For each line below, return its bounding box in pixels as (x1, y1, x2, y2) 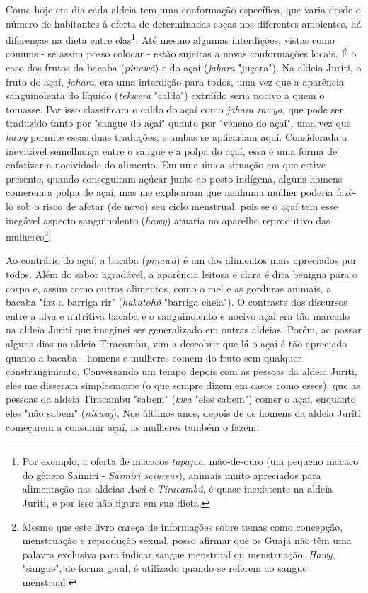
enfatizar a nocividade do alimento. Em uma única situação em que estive (6, 157, 326, 172)
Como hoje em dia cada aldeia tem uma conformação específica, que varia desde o (6, 2, 361, 16)
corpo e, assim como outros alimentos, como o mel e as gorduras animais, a (6, 280, 332, 295)
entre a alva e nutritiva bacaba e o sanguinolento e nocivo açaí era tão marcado (6, 308, 350, 323)
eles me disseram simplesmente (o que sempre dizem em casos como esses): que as (6, 377, 360, 392)
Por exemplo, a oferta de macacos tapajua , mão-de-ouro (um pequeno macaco (22, 454, 359, 468)
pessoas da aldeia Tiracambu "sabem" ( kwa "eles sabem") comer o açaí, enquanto (6, 391, 356, 406)
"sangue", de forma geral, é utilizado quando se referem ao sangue (22, 560, 307, 575)
